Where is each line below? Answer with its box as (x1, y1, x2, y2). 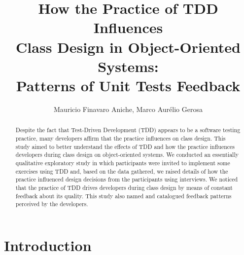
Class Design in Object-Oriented (16, 36, 241, 57)
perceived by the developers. (15, 200, 88, 208)
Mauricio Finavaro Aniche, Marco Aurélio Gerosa (54, 104, 203, 114)
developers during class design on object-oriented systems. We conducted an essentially (15, 150, 239, 159)
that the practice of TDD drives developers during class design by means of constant (15, 183, 233, 191)
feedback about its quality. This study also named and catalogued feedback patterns (15, 191, 232, 200)
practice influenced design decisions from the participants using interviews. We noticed (15, 175, 238, 183)
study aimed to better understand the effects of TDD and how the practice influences (15, 142, 235, 150)
